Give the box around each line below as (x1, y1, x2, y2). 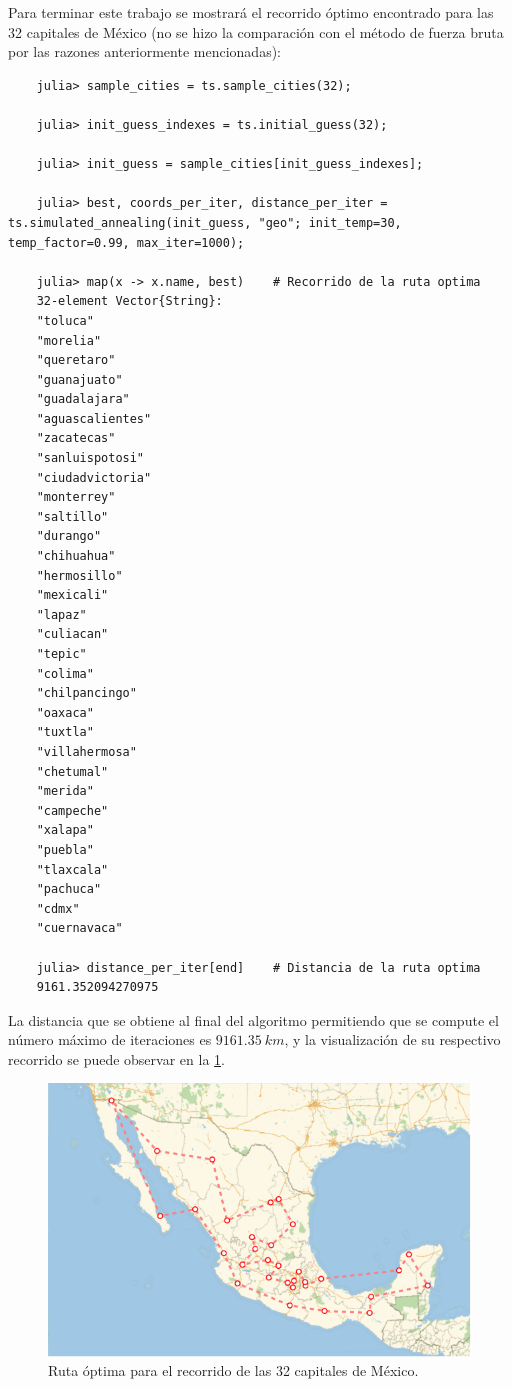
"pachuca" (36, 882, 102, 897)
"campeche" (36, 803, 109, 818)
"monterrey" (36, 490, 116, 505)
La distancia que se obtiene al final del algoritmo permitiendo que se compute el (8, 1009, 499, 1030)
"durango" (36, 529, 102, 544)
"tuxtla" (36, 725, 94, 740)
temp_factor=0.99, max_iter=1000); (8, 235, 245, 250)
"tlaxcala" (36, 862, 109, 877)
